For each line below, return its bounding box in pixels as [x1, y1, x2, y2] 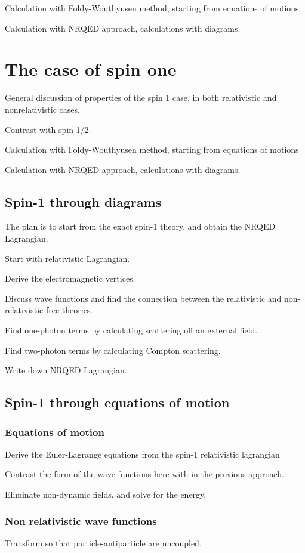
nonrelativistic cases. [5, 103, 80, 115]
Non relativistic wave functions [5, 513, 157, 528]
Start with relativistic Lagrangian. [5, 252, 130, 264]
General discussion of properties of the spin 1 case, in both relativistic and [5, 91, 277, 104]
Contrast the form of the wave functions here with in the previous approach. [5, 468, 284, 480]
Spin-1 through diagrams [5, 192, 162, 211]
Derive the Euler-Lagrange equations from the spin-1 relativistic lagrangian [5, 447, 280, 460]
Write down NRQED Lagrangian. [5, 364, 127, 376]
